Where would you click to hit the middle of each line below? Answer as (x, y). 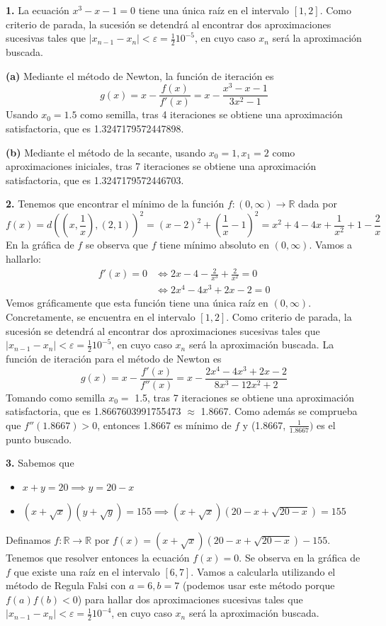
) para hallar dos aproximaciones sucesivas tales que (190, 599)
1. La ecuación (38, 10)
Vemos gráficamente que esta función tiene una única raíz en (137, 303)
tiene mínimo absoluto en (215, 245)
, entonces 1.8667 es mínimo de (164, 425)
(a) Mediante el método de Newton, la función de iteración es (140, 75)
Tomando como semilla (56, 397)
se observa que (117, 245)
